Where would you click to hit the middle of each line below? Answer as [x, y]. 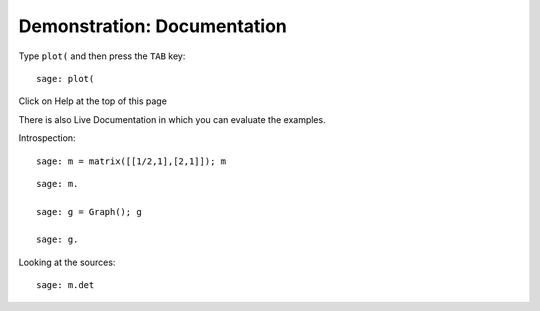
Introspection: [47, 138]
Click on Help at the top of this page [92, 101]
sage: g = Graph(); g [89, 211]
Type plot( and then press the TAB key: [102, 56]
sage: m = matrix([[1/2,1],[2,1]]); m [131, 161]
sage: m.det [65, 285]
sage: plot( [65, 78]
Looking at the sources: [67, 262]
